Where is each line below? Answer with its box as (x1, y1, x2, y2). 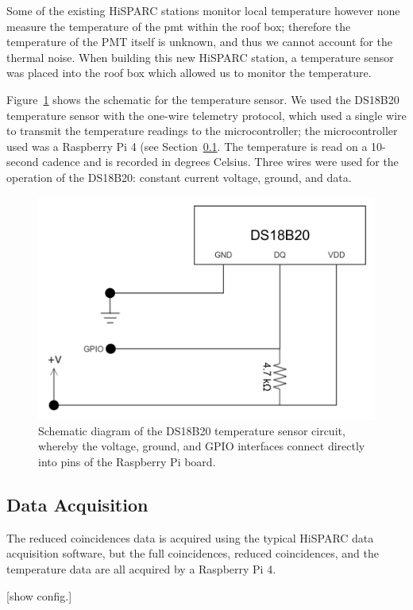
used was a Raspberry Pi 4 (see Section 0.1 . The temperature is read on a (6, 137, 368, 154)
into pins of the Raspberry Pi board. (38, 454, 216, 469)
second (6, 153, 39, 170)
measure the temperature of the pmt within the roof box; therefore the (6, 17, 351, 34)
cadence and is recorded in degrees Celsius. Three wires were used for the (42, 153, 399, 170)
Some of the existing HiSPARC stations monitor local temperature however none (6, 2, 400, 18)
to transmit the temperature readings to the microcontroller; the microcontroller (6, 122, 398, 139)
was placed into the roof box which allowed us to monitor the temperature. (6, 64, 372, 81)
